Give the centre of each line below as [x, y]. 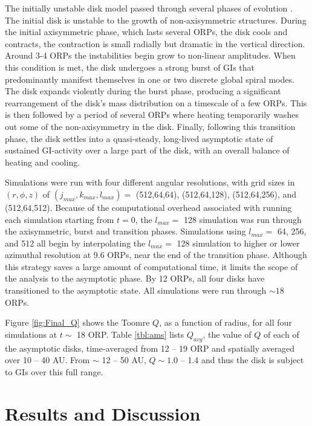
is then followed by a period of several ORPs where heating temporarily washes [152, 115]
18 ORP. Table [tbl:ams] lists [131, 334]
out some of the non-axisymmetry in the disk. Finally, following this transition [150, 126]
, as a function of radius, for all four [226, 322]
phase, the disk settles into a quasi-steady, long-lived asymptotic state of [139, 138]
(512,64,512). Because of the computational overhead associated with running [148, 207]
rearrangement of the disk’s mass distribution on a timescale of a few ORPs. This [156, 102]
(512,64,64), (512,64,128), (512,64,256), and [216, 194]
